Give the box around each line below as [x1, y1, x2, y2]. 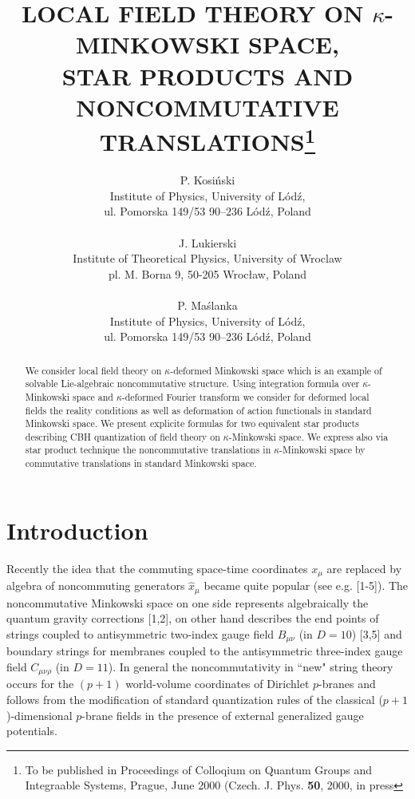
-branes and [318, 675, 376, 692]
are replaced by [326, 560, 402, 576]
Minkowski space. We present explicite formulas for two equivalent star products [25, 417, 359, 430]
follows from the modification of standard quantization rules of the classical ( [6, 690, 383, 707]
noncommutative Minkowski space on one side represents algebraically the [6, 594, 369, 611]
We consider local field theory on [25, 363, 162, 377]
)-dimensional [6, 706, 73, 723]
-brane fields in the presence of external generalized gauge [81, 706, 364, 723]
